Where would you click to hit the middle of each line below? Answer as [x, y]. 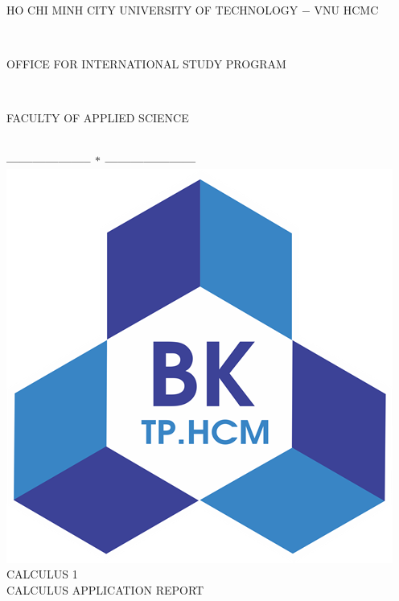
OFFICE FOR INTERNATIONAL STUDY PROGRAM [146, 63]
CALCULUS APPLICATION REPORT [105, 589]
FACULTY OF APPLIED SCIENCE [98, 117]
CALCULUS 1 [42, 574]
